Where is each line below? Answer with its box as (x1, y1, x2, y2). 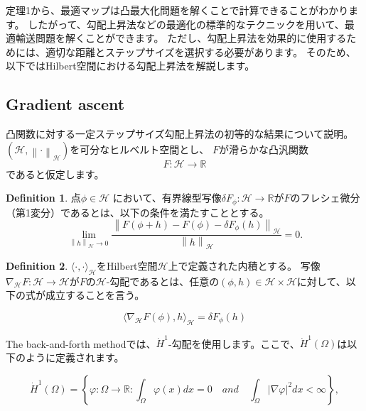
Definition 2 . (6, 258, 68, 273)
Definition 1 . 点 (6, 190, 81, 205)
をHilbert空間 (96, 258, 158, 273)
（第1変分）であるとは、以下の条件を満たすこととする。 (6, 204, 269, 219)
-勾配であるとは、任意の (106, 273, 220, 288)
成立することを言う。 (45, 287, 145, 302)
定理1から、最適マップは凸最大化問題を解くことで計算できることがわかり (6, 3, 349, 17)
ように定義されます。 (25, 349, 124, 364)
